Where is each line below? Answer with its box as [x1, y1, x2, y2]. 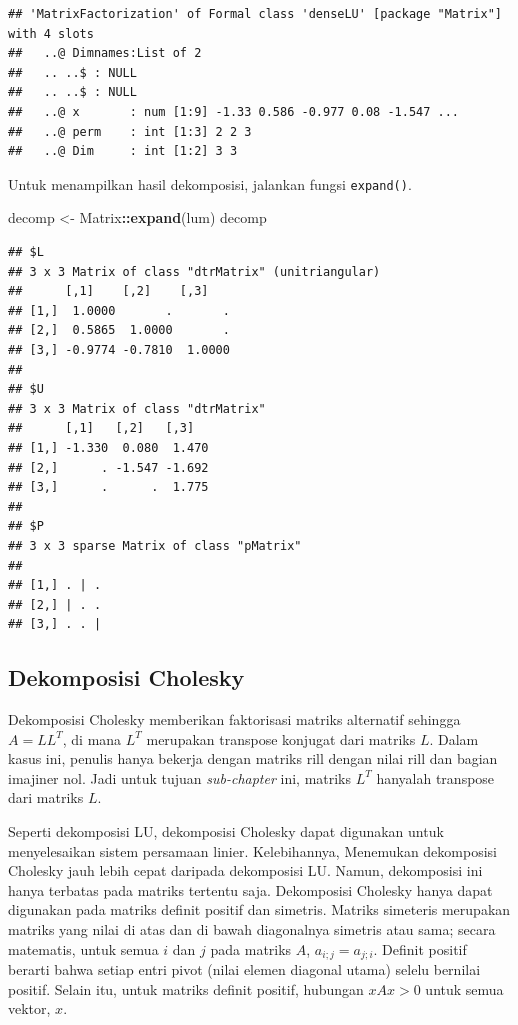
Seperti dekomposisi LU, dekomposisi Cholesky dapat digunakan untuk [8, 821, 444, 842]
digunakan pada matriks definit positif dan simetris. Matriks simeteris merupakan [8, 899, 511, 920]
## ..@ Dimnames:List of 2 [8, 46, 202, 61]
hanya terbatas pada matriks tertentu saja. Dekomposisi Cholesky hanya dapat [8, 879, 493, 900]
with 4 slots [8, 26, 94, 41]
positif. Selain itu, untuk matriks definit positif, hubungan [8, 978, 364, 999]
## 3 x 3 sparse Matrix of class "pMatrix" [8, 538, 302, 553]
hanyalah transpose [376, 767, 495, 788]
